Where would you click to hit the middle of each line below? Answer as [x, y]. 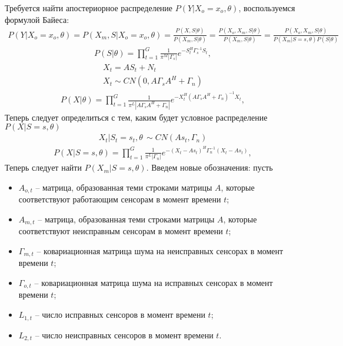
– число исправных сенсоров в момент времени [120, 315]
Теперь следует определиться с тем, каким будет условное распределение [136, 117]
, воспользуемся [267, 8]
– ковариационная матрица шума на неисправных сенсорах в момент [160, 250]
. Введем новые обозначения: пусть [209, 167]
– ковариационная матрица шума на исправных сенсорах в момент [154, 283]
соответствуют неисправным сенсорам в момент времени [121, 231]
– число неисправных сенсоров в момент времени [124, 335]
